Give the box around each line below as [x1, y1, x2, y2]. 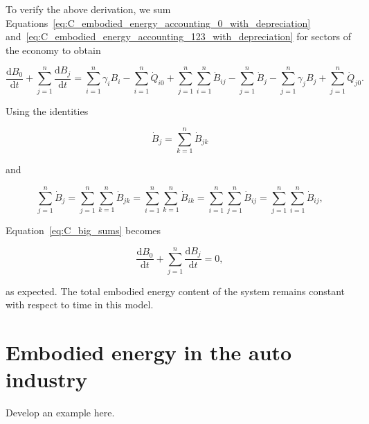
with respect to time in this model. [6, 297, 154, 312]
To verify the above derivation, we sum [6, 2, 171, 16]
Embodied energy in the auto [6, 338, 292, 366]
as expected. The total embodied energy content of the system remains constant [6, 283, 345, 298]
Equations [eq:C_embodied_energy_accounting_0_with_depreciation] [6, 15, 311, 30]
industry [6, 365, 88, 394]
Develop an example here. [6, 405, 115, 420]
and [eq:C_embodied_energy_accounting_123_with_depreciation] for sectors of [6, 29, 351, 44]
